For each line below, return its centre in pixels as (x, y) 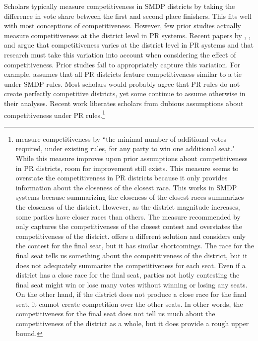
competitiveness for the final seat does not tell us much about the (115, 313)
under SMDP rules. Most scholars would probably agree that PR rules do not (122, 84)
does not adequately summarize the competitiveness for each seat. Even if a (130, 265)
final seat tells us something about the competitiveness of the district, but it (131, 255)
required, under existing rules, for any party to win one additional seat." (125, 148)
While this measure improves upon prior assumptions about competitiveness (131, 158)
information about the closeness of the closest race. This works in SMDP (126, 187)
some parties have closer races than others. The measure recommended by (128, 216)
